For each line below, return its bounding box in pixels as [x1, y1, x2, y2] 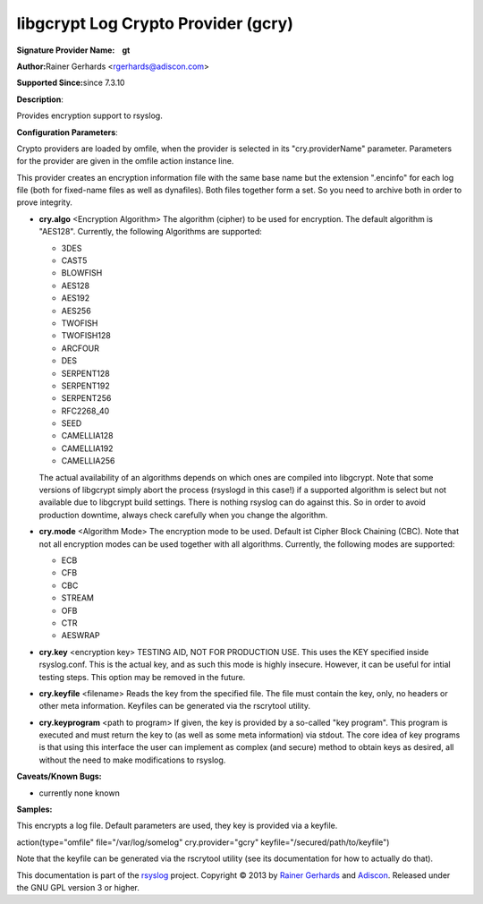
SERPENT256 [61, 393, 112, 404]
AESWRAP [61, 630, 100, 641]
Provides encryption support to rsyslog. [16, 110, 163, 121]
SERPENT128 [61, 368, 111, 379]
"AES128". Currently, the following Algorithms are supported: [38, 226, 263, 237]
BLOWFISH [61, 268, 103, 278]
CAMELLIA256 [61, 456, 115, 466]
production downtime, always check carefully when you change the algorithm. [38, 509, 328, 520]
